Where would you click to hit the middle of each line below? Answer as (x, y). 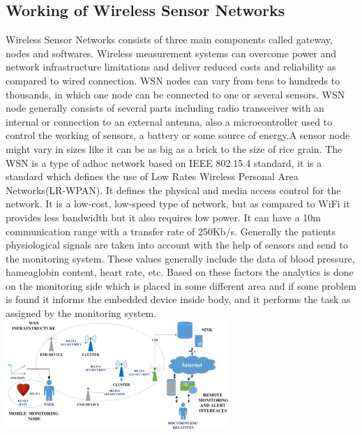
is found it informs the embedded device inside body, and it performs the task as (178, 299)
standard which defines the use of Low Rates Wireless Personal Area (152, 176)
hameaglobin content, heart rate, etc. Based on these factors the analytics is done (180, 272)
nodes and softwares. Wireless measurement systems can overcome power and (171, 53)
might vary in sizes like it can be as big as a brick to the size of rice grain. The (174, 148)
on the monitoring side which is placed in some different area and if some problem (181, 285)
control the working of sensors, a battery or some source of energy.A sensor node (178, 135)
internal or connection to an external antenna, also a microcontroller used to (169, 121)
